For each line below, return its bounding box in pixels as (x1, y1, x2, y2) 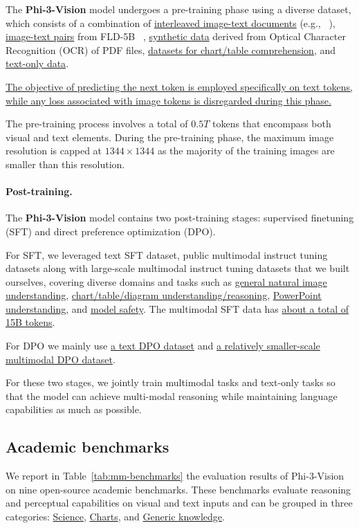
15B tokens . (6, 315, 55, 329)
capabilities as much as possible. (6, 402, 142, 417)
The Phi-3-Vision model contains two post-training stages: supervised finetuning (6, 210, 354, 225)
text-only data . (6, 56, 69, 71)
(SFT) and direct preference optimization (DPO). (6, 224, 216, 238)
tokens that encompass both (212, 116, 331, 131)
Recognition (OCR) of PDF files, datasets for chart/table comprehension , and (6, 42, 336, 57)
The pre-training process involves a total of (6, 116, 188, 131)
